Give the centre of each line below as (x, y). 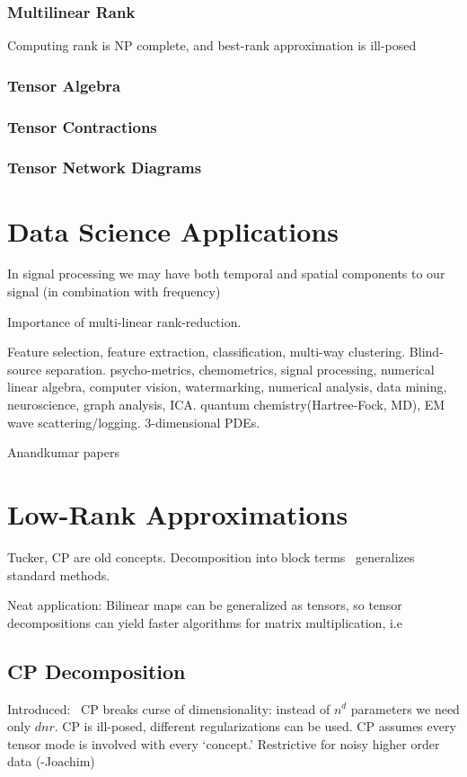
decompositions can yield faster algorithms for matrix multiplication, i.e (205, 622)
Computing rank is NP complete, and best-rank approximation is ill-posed (212, 45)
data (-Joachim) (51, 761)
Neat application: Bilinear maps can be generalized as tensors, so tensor (205, 605)
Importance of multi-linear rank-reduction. (124, 321)
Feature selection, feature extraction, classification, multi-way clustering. (207, 352)
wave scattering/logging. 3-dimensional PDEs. (134, 422)
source (25, 369)
